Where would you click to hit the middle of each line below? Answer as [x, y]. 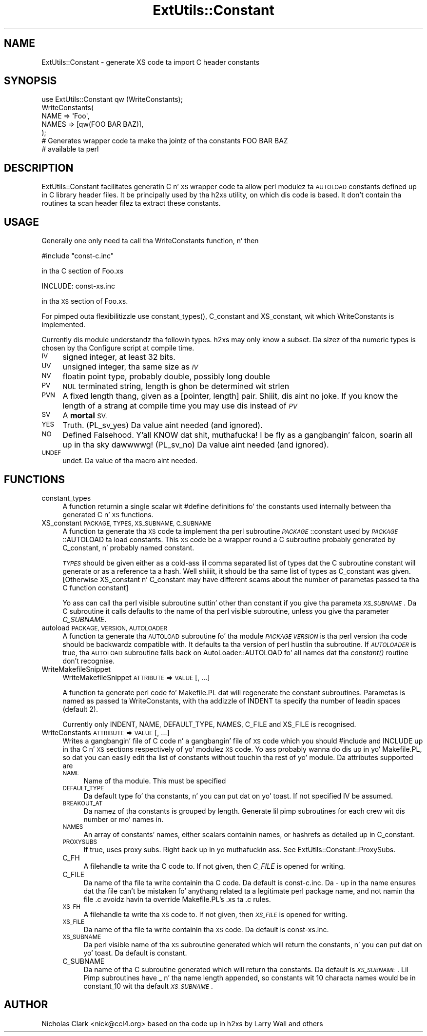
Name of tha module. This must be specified [155, 781]
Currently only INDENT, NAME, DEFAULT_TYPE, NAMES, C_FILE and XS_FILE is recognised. [209, 724]
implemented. [64, 325]
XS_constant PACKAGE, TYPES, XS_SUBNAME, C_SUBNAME [126, 523]
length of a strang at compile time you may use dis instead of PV [180, 406]
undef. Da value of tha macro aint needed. [130, 461]
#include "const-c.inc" [78, 256]
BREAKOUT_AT [83, 803]
